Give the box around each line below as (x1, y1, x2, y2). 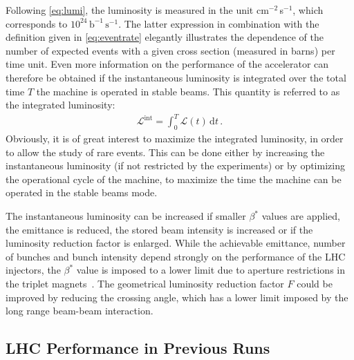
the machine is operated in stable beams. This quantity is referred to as (36, 84, 340, 98)
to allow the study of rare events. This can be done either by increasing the (6, 144, 325, 159)
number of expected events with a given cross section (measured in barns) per (6, 43, 335, 57)
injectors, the (6, 263, 61, 277)
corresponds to (6, 16, 68, 30)
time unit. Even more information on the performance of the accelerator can (6, 57, 329, 71)
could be (297, 276, 333, 291)
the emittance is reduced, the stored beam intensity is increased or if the (6, 222, 313, 236)
